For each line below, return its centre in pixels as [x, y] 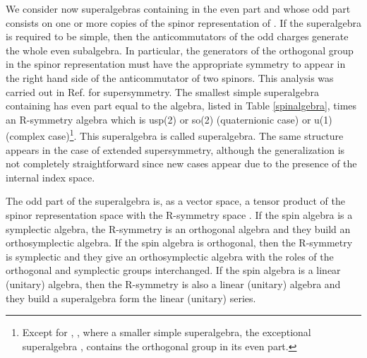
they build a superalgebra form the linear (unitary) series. [131, 298]
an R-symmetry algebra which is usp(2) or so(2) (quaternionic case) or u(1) [169, 119]
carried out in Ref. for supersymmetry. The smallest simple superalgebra [162, 91]
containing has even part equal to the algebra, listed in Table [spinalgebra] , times [181, 106]
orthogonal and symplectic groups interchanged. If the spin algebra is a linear [173, 270]
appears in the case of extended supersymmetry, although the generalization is [175, 149]
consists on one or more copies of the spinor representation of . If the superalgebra [184, 22]
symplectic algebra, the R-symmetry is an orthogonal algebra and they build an [178, 228]
